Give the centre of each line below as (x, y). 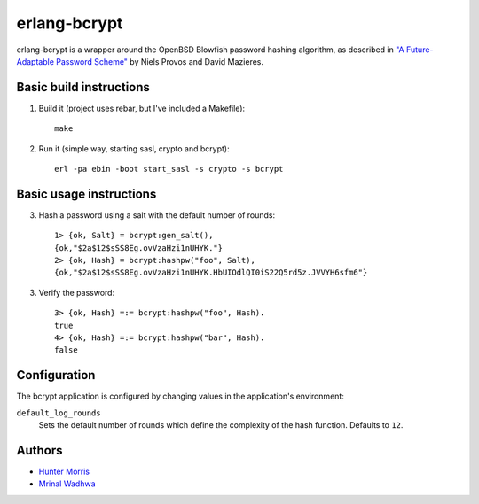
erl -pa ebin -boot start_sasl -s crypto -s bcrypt (169, 169)
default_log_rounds (59, 413)
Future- (420, 50)
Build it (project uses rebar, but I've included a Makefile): (142, 108)
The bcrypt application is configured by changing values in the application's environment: (181, 396)
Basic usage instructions (86, 194)
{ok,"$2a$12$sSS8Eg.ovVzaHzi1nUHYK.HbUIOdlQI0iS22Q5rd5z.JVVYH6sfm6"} (211, 273)
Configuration (56, 375)
